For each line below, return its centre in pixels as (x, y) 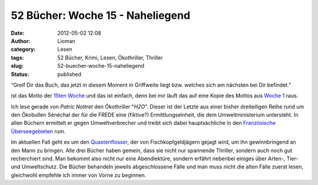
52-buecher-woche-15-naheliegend (101, 66)
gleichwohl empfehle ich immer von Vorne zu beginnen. (79, 175)
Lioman (67, 41)
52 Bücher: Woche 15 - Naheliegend (101, 15)
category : (23, 49)
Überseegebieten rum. (38, 131)
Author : (21, 41)
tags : (17, 57)
